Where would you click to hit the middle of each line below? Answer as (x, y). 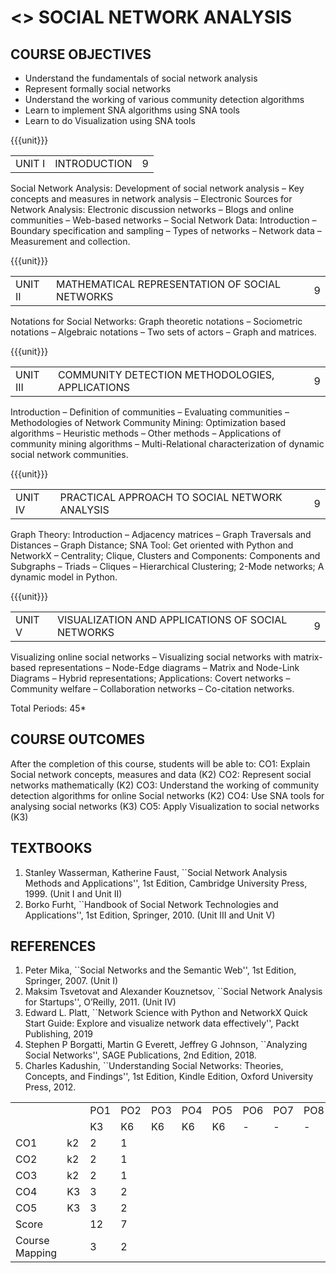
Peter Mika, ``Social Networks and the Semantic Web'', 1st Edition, (160, 970)
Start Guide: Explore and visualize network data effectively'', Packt (162, 1023)
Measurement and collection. (70, 241)
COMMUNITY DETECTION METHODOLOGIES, (166, 374)
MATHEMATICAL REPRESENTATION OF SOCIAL (168, 284)
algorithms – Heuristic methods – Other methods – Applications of (146, 433)
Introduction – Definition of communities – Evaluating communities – (150, 412)
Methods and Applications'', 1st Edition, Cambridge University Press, (166, 883)
